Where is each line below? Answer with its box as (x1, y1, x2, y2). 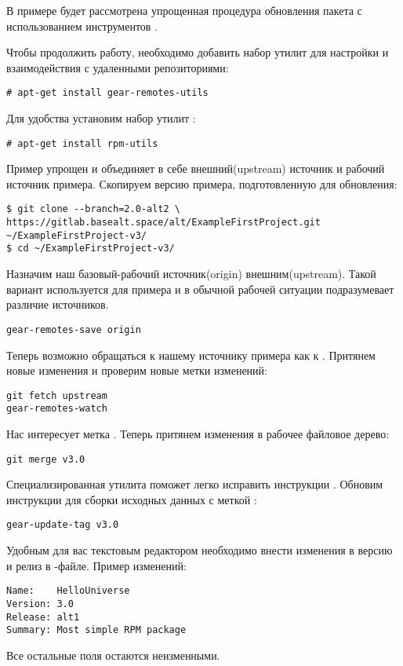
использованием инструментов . (6, 17, 158, 34)
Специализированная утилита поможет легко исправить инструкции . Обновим (6, 476, 383, 492)
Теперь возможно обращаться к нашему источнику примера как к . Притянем (6, 346, 376, 363)
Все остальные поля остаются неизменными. (6, 646, 220, 663)
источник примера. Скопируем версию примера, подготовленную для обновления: (6, 175, 398, 192)
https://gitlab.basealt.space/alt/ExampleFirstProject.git (6, 217, 321, 229)
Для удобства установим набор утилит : (6, 110, 196, 126)
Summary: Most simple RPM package (6, 624, 187, 636)
